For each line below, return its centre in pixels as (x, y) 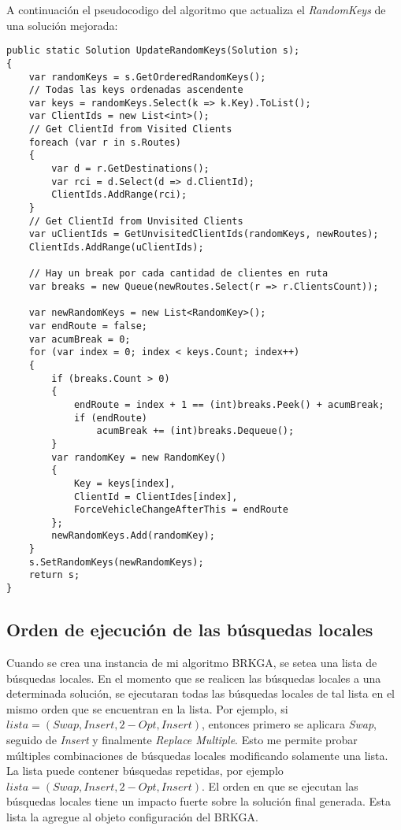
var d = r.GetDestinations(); (130, 169)
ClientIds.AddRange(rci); (119, 195)
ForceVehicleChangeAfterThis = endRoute (181, 510)
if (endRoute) (110, 418)
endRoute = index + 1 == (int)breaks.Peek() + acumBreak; (229, 404)
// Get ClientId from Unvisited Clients (136, 221)
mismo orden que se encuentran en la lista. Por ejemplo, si (147, 708)
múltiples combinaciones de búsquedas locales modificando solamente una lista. (197, 755)
